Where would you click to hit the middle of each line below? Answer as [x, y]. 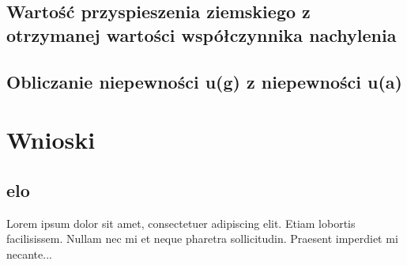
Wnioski [51, 140]
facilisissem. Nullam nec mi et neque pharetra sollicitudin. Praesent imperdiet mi [202, 238]
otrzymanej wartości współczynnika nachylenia [202, 34]
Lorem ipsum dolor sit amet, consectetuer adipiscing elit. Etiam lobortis [181, 223]
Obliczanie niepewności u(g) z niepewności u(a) [204, 81]
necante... [29, 254]
